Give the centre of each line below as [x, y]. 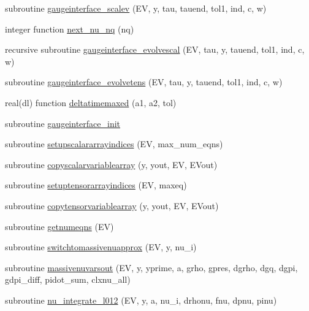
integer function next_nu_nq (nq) [70, 29]
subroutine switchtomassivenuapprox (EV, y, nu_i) [101, 247]
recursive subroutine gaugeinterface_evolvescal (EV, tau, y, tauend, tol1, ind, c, [155, 49]
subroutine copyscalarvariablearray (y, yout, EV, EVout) [111, 164]
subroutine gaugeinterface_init [63, 123]
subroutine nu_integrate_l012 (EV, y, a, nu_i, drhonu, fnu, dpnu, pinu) [141, 300]
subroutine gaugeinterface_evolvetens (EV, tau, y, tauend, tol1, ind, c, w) [144, 82]
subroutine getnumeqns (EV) [59, 226]
